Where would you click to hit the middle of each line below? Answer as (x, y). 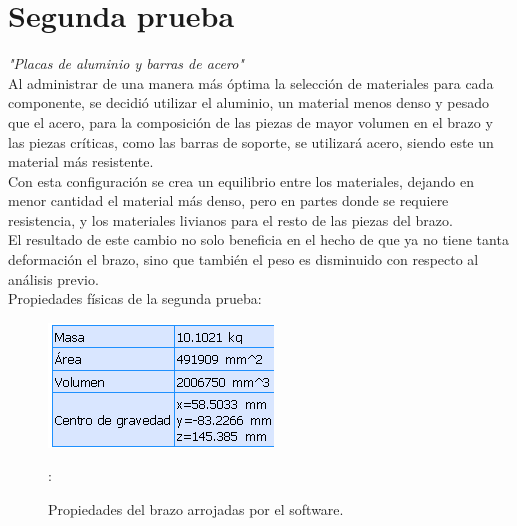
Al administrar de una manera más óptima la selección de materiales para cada (251, 82)
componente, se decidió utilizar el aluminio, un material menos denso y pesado (249, 102)
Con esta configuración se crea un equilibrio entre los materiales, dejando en (241, 180)
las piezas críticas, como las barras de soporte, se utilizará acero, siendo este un (251, 141)
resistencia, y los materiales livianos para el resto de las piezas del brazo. (230, 219)
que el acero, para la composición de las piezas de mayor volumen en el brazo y (250, 121)
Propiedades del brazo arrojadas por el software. (196, 509)
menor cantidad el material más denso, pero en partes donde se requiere (228, 200)
